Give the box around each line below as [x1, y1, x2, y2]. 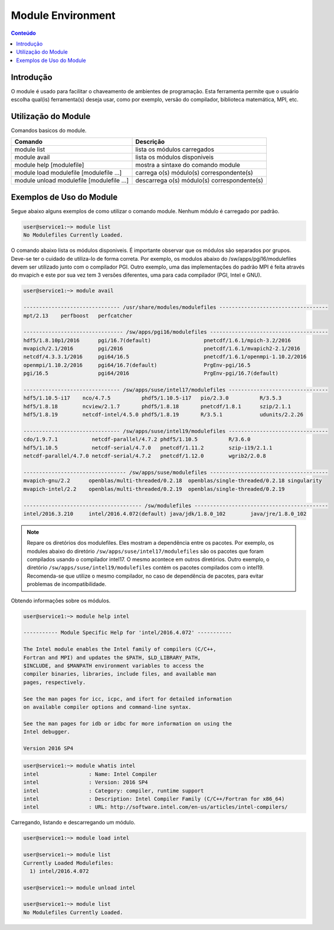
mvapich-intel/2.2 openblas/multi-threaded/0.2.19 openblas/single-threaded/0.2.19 [23, 486, 285, 492]
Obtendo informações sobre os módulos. [11, 597, 111, 604]
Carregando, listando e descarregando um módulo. [11, 819, 136, 826]
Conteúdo [11, 30, 37, 37]
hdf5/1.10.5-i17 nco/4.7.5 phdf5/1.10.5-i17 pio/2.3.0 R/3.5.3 [23, 395, 282, 401]
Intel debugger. [23, 729, 71, 735]
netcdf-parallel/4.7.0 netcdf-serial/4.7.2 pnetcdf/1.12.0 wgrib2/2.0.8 [23, 453, 267, 460]
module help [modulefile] [14, 161, 84, 169]
